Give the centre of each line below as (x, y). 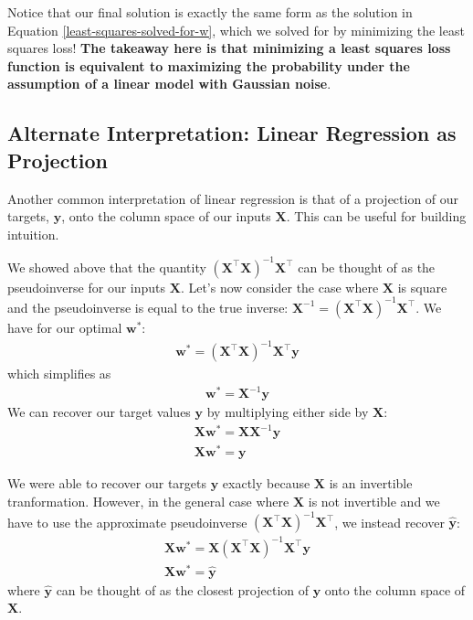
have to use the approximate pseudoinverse (127, 522)
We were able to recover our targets (107, 483)
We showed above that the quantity (107, 267)
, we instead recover (389, 522)
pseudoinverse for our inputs (87, 287)
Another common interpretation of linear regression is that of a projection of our (233, 198)
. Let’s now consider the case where (279, 287)
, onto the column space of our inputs (166, 216)
